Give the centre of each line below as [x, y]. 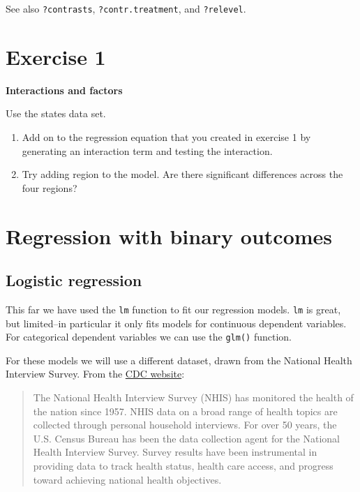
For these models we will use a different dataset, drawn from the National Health [179, 360]
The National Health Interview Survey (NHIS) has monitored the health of [193, 397]
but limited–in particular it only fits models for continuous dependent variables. [176, 323]
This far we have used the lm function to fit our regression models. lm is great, [173, 309]
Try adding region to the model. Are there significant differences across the [182, 174]
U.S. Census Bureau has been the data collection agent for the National [186, 438]
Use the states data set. [56, 113]
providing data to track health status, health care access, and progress [183, 465]
